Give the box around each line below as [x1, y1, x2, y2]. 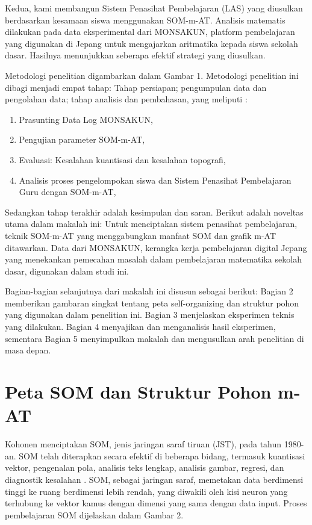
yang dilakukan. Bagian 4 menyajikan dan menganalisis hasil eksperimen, [5, 320, 276, 333]
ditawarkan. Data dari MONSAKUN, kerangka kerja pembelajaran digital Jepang [5, 241, 307, 253]
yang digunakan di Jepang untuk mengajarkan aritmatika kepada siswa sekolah [5, 37, 298, 49]
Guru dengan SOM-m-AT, [19, 185, 116, 198]
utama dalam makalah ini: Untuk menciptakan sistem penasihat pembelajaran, [5, 217, 298, 230]
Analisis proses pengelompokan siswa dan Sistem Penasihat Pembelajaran [19, 173, 292, 186]
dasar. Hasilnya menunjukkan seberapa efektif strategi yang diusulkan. [5, 49, 266, 61]
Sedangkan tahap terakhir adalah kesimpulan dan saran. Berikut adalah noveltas [5, 205, 304, 218]
